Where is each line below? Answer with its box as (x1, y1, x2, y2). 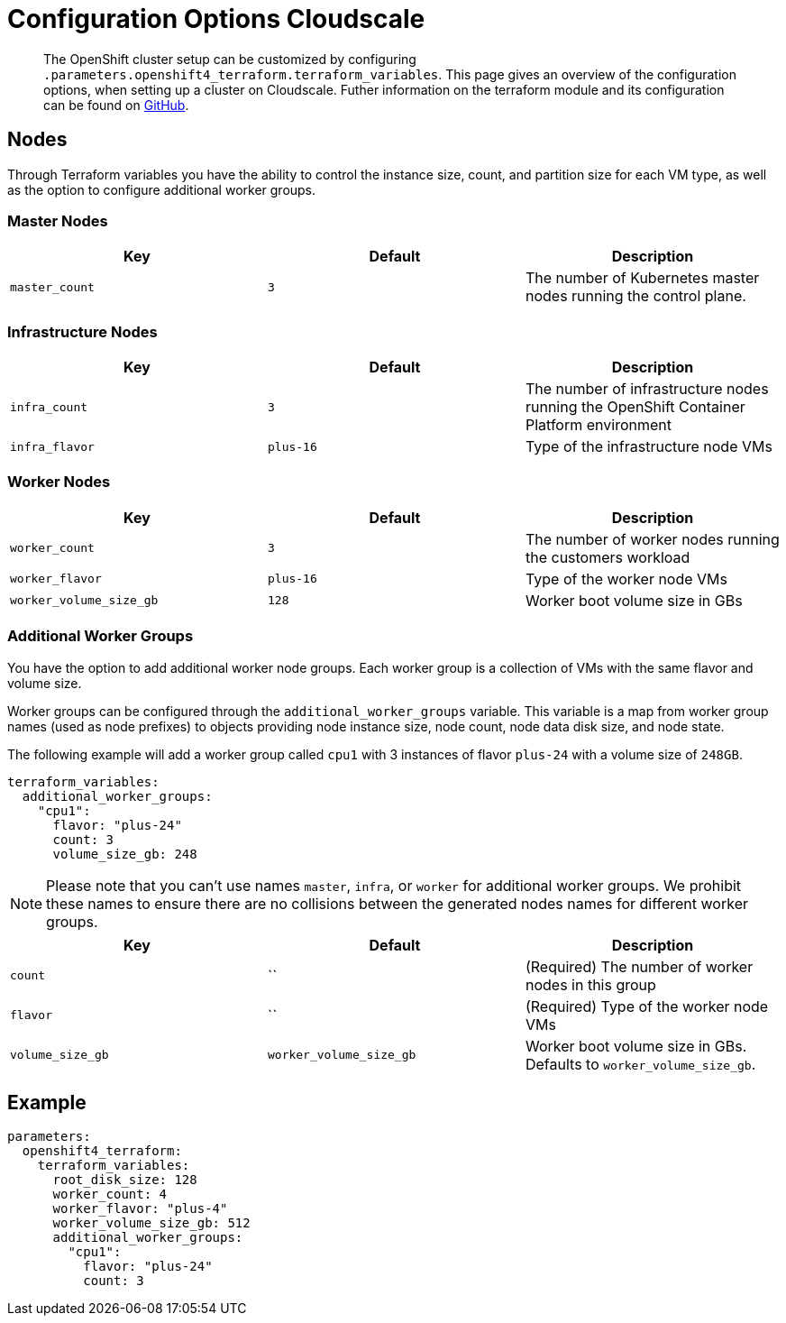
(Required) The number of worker (525, 957, 754, 976)
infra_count (10, 400, 88, 414)
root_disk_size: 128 (52, 1172, 197, 1188)
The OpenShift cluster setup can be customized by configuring (43, 51, 416, 67)
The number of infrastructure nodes (525, 380, 769, 399)
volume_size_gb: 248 (52, 846, 197, 861)
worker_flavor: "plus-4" (52, 1201, 228, 1217)
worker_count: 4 (52, 1187, 168, 1202)
